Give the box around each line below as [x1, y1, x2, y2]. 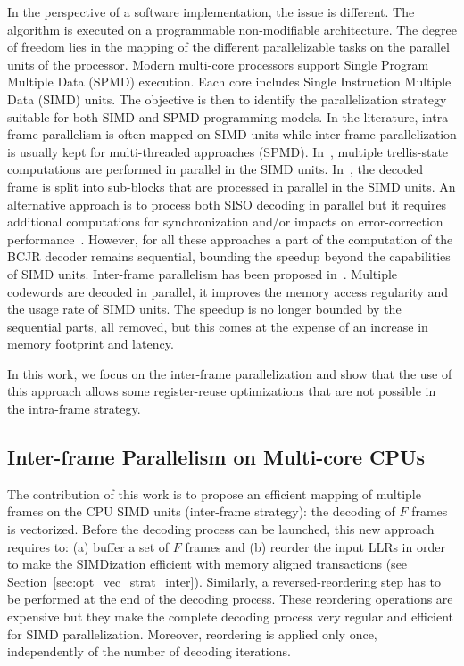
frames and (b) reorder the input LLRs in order [185, 537, 445, 555]
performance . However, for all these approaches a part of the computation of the [7, 229, 453, 248]
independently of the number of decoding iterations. [7, 642, 291, 661]
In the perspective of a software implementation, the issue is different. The [7, 3, 415, 21]
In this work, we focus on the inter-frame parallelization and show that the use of [7, 364, 452, 382]
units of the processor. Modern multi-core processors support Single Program [7, 54, 429, 73]
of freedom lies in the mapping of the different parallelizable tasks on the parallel [7, 37, 450, 56]
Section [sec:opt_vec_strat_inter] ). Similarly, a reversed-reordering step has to [7, 571, 442, 590]
